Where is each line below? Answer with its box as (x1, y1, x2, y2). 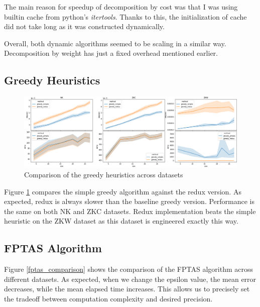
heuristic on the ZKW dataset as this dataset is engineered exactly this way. (4, 216, 238, 226)
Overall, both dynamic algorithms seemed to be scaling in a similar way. (4, 38, 226, 48)
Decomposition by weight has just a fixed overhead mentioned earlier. (4, 48, 218, 58)
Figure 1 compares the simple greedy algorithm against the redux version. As (4, 186, 241, 196)
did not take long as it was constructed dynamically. (4, 21, 165, 32)
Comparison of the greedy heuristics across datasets (24, 169, 183, 179)
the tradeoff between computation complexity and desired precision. (4, 293, 213, 303)
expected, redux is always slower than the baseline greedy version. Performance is (4, 196, 255, 207)
